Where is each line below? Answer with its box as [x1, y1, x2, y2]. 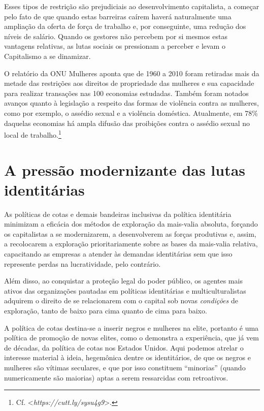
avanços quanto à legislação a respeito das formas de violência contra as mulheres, [4, 98, 259, 108]
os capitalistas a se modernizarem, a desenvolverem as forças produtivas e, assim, [4, 228, 256, 239]
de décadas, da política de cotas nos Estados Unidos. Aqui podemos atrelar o [4, 342, 244, 353]
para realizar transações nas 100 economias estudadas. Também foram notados [4, 87, 249, 98]
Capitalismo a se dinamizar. [4, 50, 91, 61]
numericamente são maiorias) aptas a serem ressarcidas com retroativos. [4, 372, 228, 383]
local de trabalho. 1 [4, 128, 61, 140]
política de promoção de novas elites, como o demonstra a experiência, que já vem [4, 332, 259, 343]
